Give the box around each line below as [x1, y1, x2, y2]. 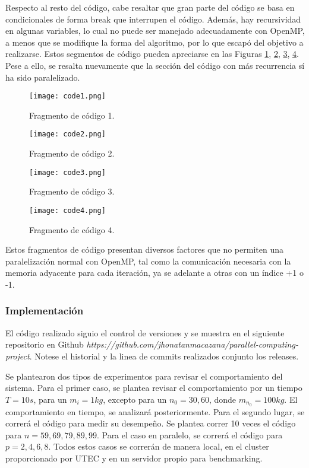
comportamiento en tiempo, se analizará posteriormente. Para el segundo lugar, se [5, 405, 305, 418]
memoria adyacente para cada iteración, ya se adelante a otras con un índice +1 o [5, 266, 304, 279]
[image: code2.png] [29, 130, 106, 139]
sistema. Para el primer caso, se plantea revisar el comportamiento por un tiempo [5, 381, 302, 394]
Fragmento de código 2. [29, 147, 115, 160]
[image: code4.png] [29, 206, 106, 215]
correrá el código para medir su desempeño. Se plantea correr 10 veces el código [5, 417, 296, 429]
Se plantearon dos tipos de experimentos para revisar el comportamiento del [5, 370, 283, 382]
